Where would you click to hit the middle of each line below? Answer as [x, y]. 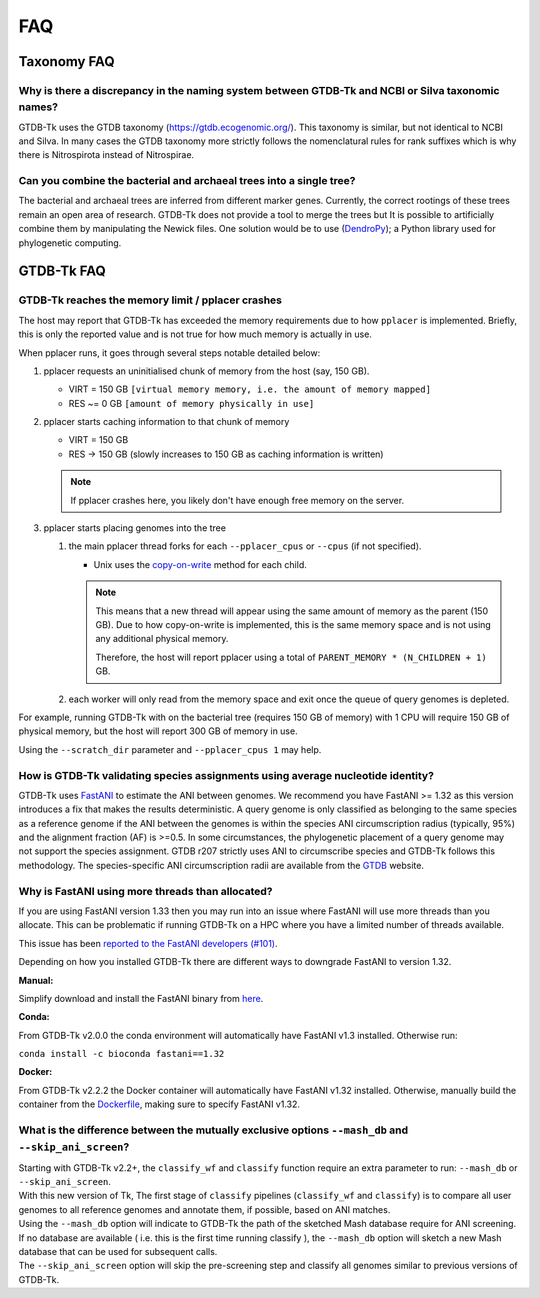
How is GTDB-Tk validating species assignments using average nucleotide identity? [226, 775]
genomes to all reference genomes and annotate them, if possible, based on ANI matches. [204, 1209]
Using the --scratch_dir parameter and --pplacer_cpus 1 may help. [170, 749]
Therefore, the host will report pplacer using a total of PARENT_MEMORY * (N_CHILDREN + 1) [291, 657]
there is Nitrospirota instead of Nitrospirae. [106, 155]
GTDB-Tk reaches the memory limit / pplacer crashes [150, 300]
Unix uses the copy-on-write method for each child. [200, 564]
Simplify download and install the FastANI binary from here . [141, 998]
